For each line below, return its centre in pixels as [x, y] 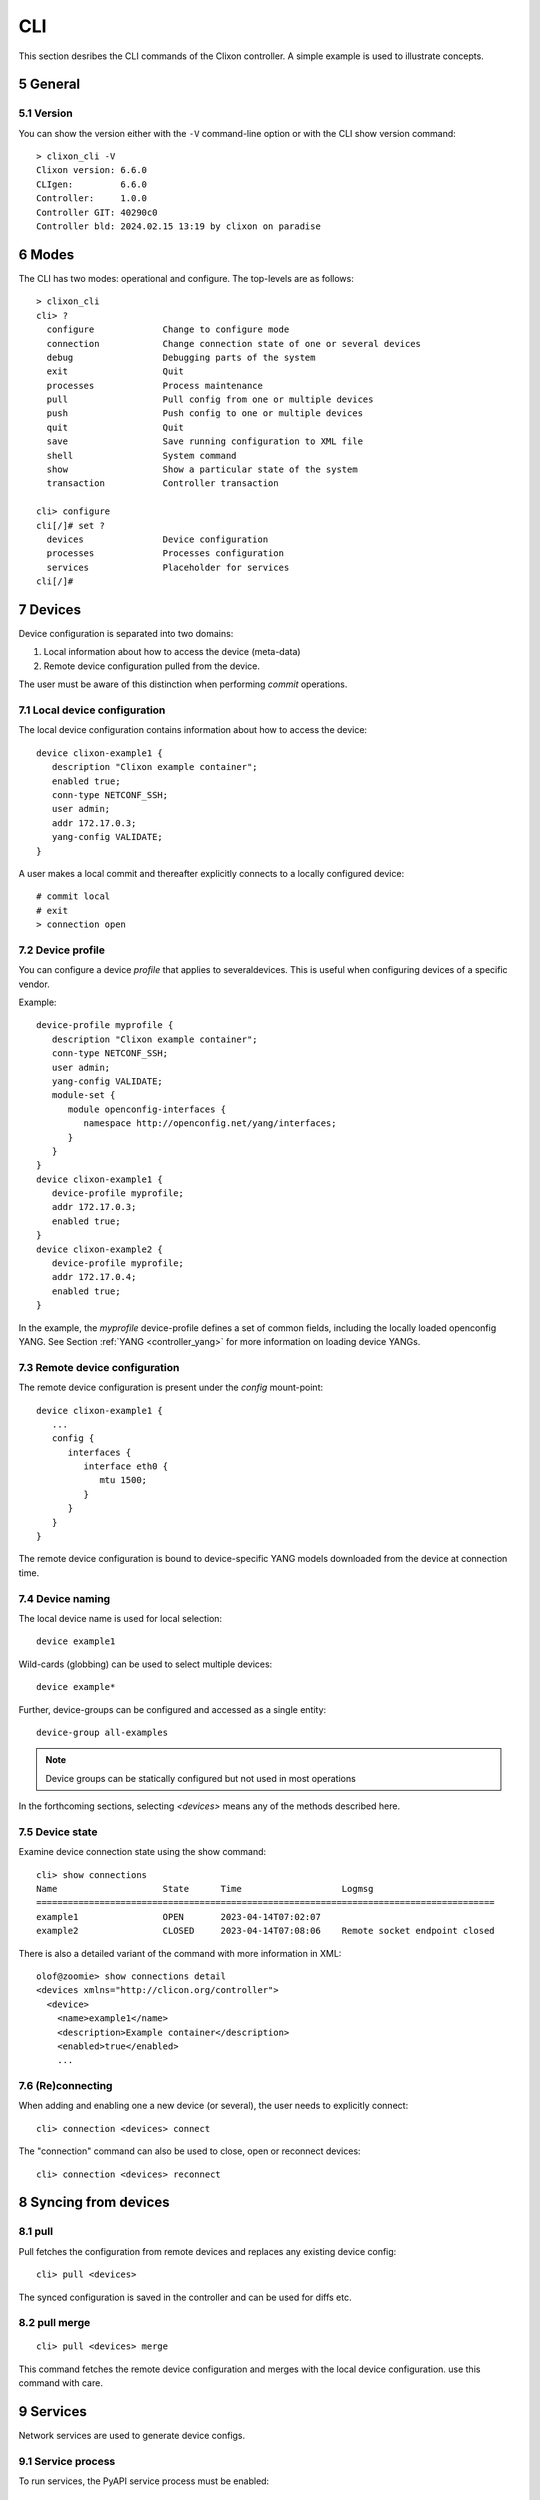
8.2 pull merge [54, 2323]
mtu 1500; [123, 1480]
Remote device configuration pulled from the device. [151, 666]
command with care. [61, 2383]
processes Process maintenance [155, 385]
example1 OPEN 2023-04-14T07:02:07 [179, 1916]
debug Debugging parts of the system [181, 357]
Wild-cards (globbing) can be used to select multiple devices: [145, 1664]
